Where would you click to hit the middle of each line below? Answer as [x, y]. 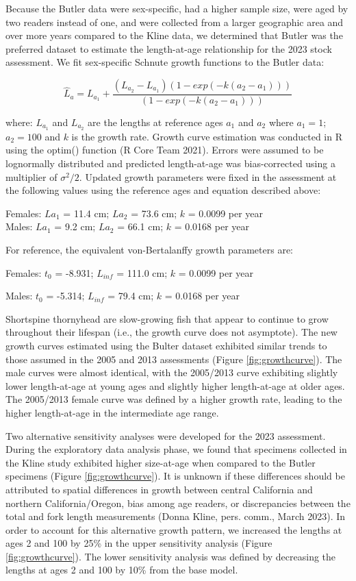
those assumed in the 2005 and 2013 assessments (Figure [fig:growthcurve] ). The [174, 359]
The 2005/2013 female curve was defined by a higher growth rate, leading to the [174, 399]
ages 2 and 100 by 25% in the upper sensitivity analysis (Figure [139, 543]
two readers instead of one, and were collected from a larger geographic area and [175, 22]
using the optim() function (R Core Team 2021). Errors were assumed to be [165, 150]
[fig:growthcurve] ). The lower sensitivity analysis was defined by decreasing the [171, 556]
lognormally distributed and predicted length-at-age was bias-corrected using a [170, 163]
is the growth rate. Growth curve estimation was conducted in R [207, 136]
